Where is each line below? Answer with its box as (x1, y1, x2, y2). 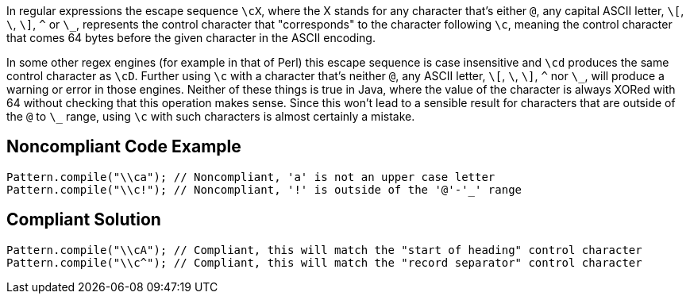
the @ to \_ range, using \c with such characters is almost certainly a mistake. (6, 110, 415, 123)
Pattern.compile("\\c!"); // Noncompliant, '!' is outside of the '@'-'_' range (6, 183, 522, 196)
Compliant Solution (6, 210, 161, 230)
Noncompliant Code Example (6, 137, 241, 157)
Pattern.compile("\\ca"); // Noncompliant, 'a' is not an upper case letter (6, 170, 495, 183)
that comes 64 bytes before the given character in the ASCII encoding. (6, 31, 376, 44)
